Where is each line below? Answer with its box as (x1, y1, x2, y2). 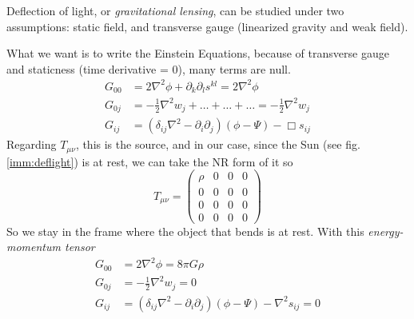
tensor (64, 238, 95, 255)
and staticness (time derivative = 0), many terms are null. (6, 60, 291, 77)
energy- (368, 222, 404, 239)
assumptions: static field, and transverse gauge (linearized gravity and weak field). (6, 18, 408, 34)
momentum (6, 238, 61, 255)
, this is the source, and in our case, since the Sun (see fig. (75, 136, 360, 153)
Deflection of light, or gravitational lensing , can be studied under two (6, 2, 344, 18)
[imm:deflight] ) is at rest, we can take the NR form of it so (6, 153, 293, 169)
